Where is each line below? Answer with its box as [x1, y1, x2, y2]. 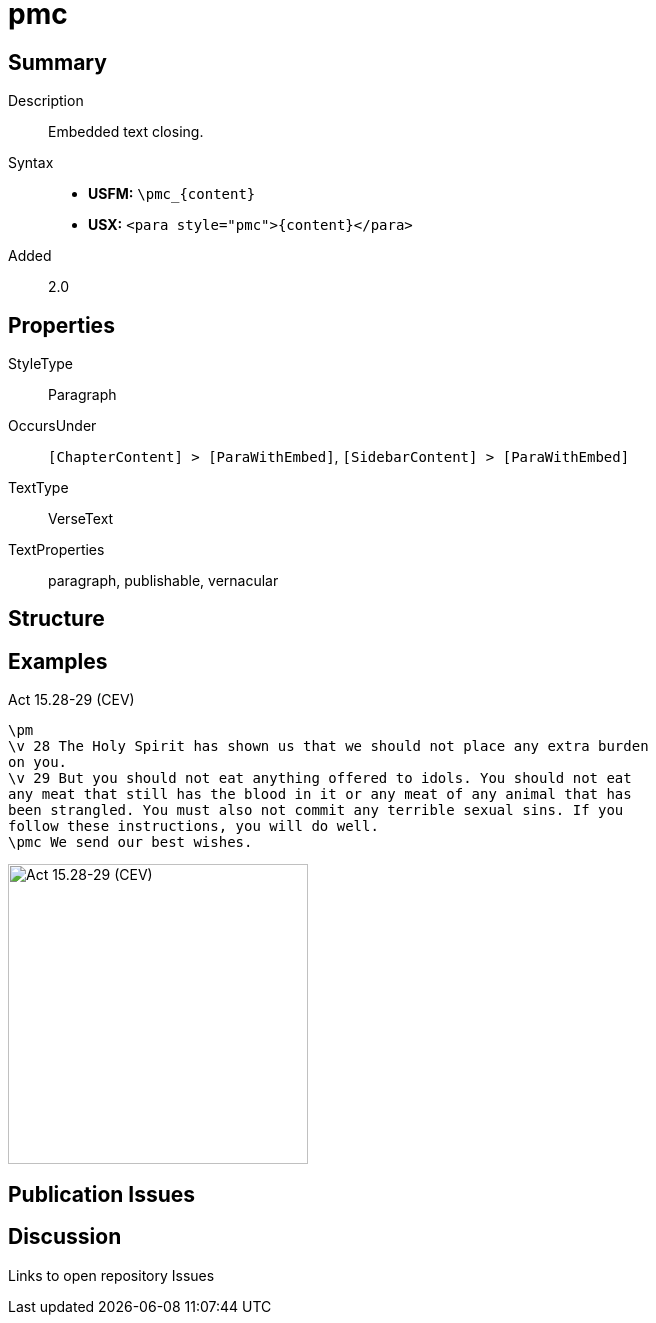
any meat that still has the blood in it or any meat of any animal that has [8, 786, 632, 803]
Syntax [8, 154, 54, 172]
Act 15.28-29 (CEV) [8, 691, 135, 709]
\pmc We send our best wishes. [8, 834, 253, 851]
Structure [8, 606, 105, 632]
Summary [8, 49, 107, 75]
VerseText [48, 510, 114, 528]
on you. [8, 754, 68, 771]
